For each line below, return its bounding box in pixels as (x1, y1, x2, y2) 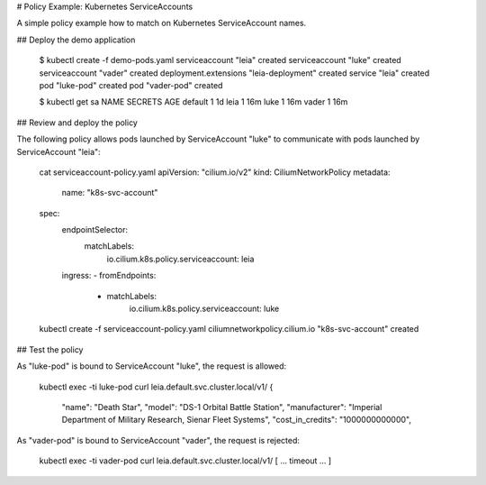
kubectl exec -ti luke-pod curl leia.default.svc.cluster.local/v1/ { (39, 381, 274, 392)
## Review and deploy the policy (16, 117, 139, 128)
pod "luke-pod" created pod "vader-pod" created (39, 79, 223, 90)
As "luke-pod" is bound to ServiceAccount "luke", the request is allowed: (16, 361, 287, 371)
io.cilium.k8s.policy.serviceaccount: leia (106, 253, 255, 264)
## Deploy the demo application (16, 34, 136, 45)
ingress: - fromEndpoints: (61, 270, 157, 281)
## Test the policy (16, 343, 84, 355)
